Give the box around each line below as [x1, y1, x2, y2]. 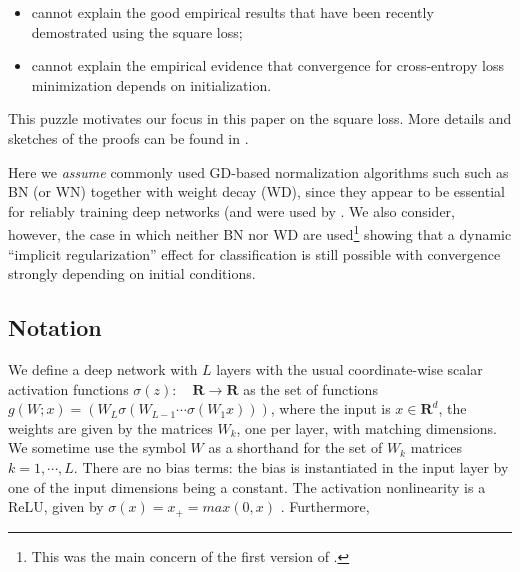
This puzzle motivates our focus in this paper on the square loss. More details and [8, 108, 512, 129]
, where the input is [270, 398, 391, 419]
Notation [8, 312, 102, 343]
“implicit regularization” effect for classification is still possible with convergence [8, 243, 501, 264]
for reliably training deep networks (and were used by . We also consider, [8, 200, 456, 221]
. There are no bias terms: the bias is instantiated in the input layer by [73, 456, 509, 477]
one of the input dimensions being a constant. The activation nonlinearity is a [8, 476, 486, 497]
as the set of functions [243, 378, 378, 399]
